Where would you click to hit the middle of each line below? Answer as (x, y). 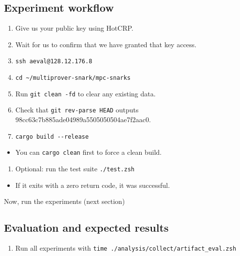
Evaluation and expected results (86, 228)
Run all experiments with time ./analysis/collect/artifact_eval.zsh (126, 247)
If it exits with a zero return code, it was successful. (92, 185)
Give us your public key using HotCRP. (74, 28)
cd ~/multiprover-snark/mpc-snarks (73, 78)
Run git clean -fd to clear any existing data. (85, 93)
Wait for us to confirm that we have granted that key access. (106, 44)
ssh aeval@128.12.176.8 (54, 62)
